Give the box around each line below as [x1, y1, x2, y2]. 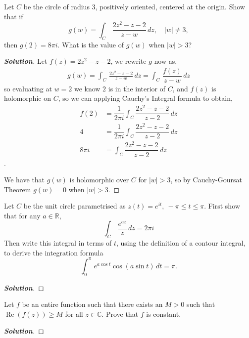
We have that [4, 174, 45, 185]
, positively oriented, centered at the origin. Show [95, 1, 245, 11]
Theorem [4, 184, 31, 194]
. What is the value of [57, 39, 124, 49]
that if [4, 11, 23, 21]
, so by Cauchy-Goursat [170, 174, 242, 185]
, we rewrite [110, 56, 147, 66]
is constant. [146, 308, 181, 319]
